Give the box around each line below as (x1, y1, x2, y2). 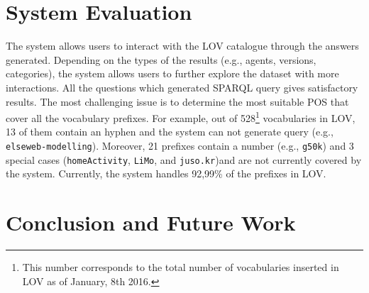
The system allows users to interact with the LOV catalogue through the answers (6, 38, 359, 53)
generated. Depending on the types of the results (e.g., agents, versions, (6, 52, 316, 67)
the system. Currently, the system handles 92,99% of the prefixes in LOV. (6, 166, 326, 181)
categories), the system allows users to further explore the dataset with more (6, 66, 339, 81)
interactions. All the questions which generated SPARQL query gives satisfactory (6, 79, 358, 94)
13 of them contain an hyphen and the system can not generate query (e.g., (6, 124, 334, 139)
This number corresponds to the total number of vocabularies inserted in (22, 259, 339, 274)
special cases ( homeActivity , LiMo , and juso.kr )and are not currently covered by (6, 152, 362, 167)
